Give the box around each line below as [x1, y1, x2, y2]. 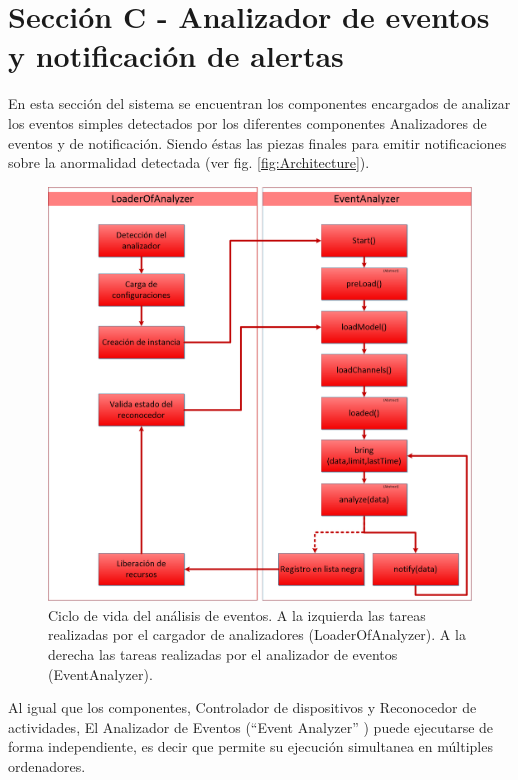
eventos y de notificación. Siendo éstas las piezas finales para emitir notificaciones [8, 132, 507, 153]
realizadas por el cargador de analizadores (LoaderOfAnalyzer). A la [48, 624, 466, 645]
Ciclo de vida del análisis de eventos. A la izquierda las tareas [48, 604, 426, 625]
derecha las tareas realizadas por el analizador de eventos [48, 643, 398, 664]
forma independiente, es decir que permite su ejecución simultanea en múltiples [8, 736, 493, 757]
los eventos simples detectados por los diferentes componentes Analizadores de [8, 112, 487, 133]
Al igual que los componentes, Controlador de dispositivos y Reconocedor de [8, 697, 477, 718]
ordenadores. [8, 755, 86, 776]
